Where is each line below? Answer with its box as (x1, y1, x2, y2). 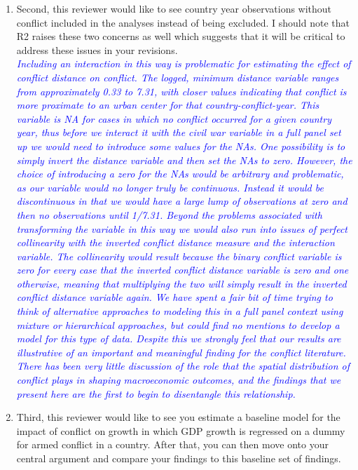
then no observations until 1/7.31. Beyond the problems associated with (16, 207, 322, 222)
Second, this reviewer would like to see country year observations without (16, 1, 332, 15)
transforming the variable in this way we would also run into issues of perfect (16, 221, 347, 236)
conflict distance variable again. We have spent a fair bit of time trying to (16, 290, 333, 304)
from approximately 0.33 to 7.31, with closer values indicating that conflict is (16, 83, 347, 98)
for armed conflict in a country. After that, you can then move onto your (16, 437, 329, 452)
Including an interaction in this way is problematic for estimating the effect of (16, 56, 351, 71)
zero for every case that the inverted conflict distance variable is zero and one (16, 262, 349, 277)
